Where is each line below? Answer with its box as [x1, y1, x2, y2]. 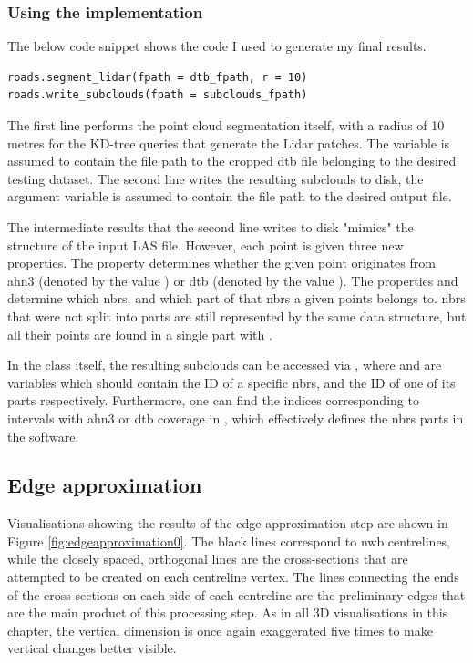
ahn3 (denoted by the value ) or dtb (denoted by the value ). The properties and [7, 270, 458, 290]
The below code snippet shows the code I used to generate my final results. [7, 36, 427, 56]
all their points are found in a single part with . [7, 324, 272, 343]
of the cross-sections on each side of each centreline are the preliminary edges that [7, 585, 466, 604]
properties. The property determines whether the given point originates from [7, 253, 436, 272]
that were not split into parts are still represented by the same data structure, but [7, 306, 467, 325]
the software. [7, 426, 79, 445]
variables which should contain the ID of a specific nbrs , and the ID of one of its [7, 372, 456, 392]
